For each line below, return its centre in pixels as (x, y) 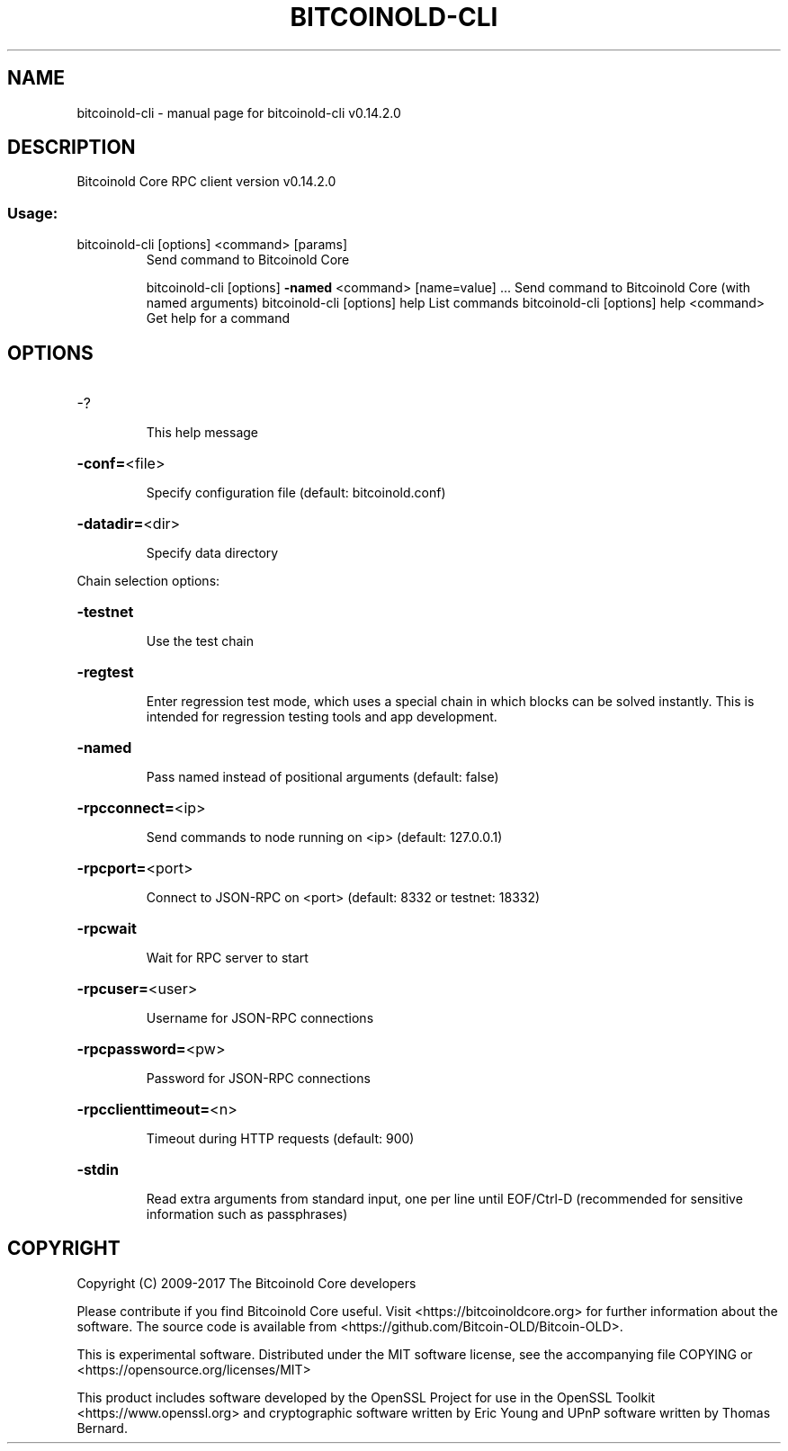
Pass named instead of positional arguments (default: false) (322, 777)
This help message (202, 433)
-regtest (105, 672)
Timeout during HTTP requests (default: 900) (280, 1139)
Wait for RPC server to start (227, 958)
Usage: (33, 213)
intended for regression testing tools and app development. (322, 717)
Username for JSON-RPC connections (260, 1018)
